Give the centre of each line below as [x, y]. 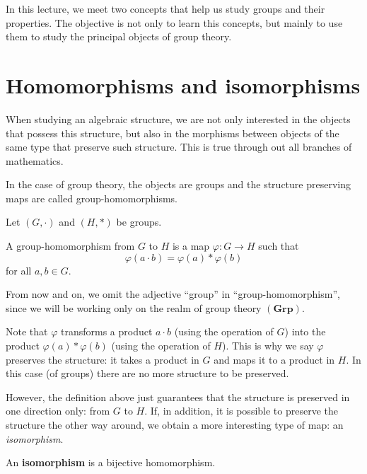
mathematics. [35, 160]
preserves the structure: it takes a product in [103, 359]
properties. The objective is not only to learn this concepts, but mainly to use [174, 22]
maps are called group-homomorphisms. [92, 198]
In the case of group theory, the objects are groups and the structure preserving [178, 184]
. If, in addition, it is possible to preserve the [241, 411]
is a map [191, 246]
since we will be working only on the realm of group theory [134, 307]
